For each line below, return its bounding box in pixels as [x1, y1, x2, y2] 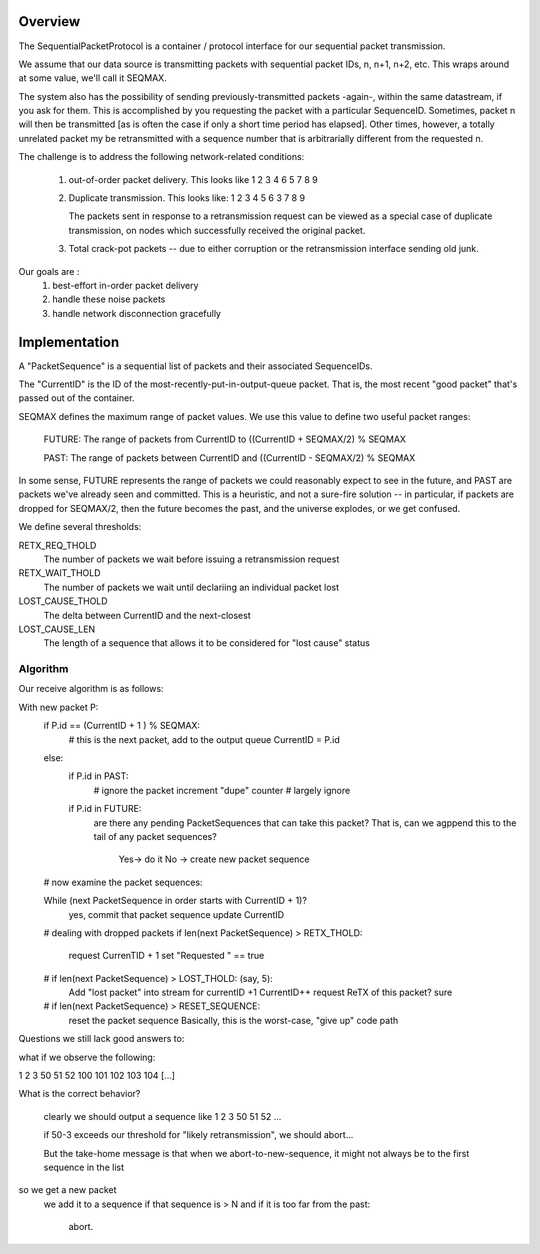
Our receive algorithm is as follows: [18, 683, 164, 695]
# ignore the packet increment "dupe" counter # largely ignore [93, 784, 351, 796]
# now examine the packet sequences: [43, 876, 203, 888]
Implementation [18, 333, 120, 350]
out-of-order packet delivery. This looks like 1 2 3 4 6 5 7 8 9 [68, 173, 319, 185]
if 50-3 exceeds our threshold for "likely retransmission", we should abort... [43, 1129, 354, 1141]
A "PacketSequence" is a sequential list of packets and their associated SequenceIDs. [18, 360, 373, 372]
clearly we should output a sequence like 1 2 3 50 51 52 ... [43, 1110, 282, 1122]
